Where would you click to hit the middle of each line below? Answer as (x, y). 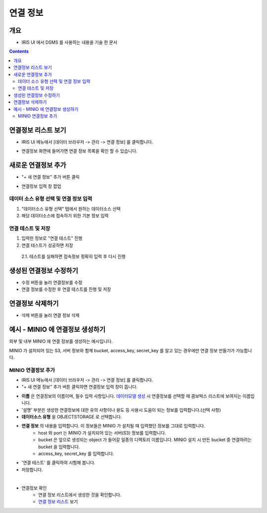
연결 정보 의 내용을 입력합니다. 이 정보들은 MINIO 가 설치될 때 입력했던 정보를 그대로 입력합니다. (113, 426)
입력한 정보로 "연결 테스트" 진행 (52, 238)
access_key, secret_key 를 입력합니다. (76, 454)
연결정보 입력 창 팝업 (41, 186)
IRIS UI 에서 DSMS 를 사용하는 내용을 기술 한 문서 (69, 43)
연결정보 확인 (34, 488)
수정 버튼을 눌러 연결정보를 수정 (52, 282)
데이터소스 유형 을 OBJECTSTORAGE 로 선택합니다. (72, 417)
